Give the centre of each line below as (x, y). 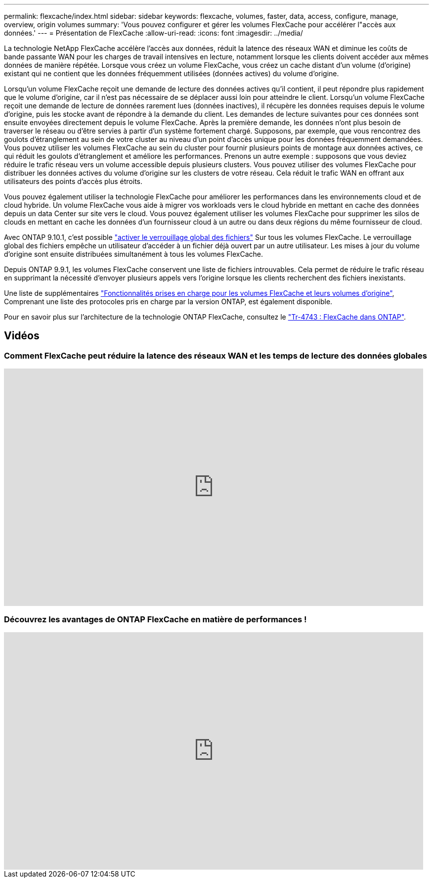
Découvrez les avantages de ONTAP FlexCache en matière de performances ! (155, 619)
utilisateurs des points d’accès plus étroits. (73, 181)
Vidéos (22, 336)
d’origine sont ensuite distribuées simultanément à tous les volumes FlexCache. (134, 254)
